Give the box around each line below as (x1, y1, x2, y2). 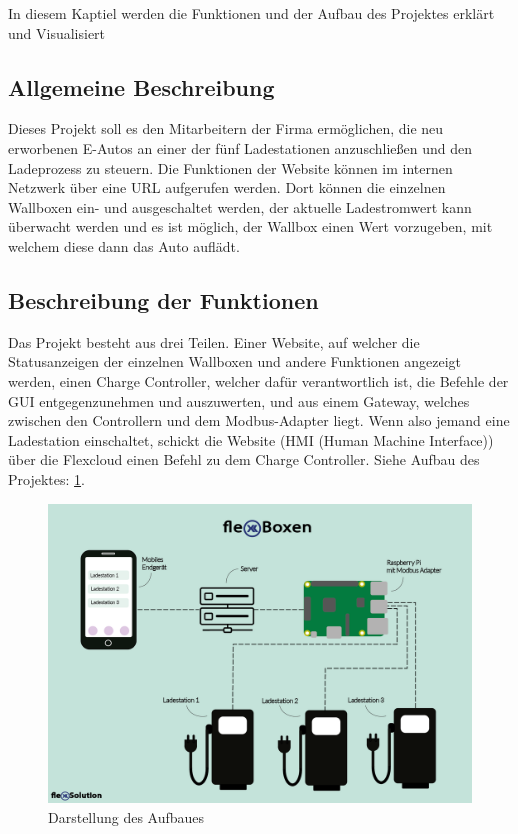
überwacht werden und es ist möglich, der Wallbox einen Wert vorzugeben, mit (8, 216, 493, 237)
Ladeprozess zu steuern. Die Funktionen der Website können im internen (8, 157, 453, 178)
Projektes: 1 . (8, 468, 85, 489)
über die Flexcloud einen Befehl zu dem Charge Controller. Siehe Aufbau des (8, 449, 480, 470)
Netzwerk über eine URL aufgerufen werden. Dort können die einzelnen (8, 177, 446, 198)
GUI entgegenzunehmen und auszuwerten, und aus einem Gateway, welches (8, 390, 470, 411)
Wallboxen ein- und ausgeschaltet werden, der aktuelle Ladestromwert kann (8, 196, 472, 217)
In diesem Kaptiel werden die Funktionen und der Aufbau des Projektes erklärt (8, 3, 495, 23)
